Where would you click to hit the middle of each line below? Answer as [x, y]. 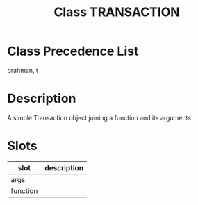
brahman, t [23, 70]
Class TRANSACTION [117, 12]
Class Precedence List [73, 51]
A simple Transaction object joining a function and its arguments [99, 117]
